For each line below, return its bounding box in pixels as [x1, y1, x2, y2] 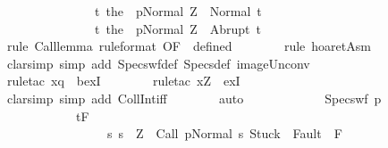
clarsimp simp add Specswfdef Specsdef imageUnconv [6, 53, 310, 72]
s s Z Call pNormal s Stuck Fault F [106, 124, 342, 143]
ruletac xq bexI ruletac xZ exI [6, 71, 240, 90]
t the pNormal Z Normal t [94, 2, 262, 20]
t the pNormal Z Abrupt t [94, 19, 262, 37]
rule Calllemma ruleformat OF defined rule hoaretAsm [6, 37, 371, 55]
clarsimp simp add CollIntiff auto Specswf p [6, 88, 382, 107]
